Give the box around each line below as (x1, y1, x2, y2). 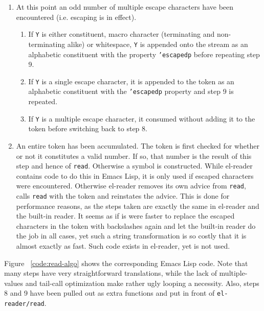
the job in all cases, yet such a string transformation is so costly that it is (16, 230, 247, 241)
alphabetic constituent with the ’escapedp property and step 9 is (28, 86, 234, 97)
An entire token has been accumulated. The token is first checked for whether (16, 140, 259, 151)
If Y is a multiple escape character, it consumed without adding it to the (28, 113, 255, 124)
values (4, 277, 24, 288)
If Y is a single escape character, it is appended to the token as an (28, 76, 234, 86)
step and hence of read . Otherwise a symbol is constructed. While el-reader (16, 160, 253, 171)
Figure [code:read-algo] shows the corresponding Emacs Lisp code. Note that (4, 257, 248, 268)
